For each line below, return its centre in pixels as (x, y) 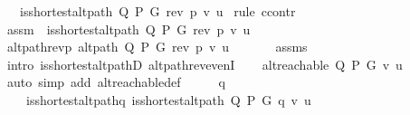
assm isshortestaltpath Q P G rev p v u (129, 29)
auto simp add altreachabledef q (116, 82)
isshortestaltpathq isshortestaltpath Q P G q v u (168, 99)
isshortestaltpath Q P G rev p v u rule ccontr (157, 11)
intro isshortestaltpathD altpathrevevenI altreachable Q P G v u (205, 64)
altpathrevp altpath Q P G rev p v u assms (157, 47)
